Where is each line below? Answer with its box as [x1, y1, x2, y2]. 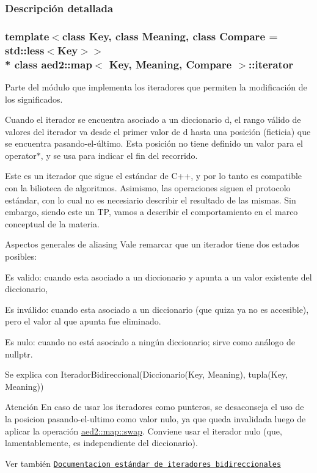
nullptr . [5, 347, 33, 360]
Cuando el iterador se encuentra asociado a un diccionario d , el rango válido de [5, 113, 301, 126]
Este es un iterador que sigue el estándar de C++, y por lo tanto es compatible [5, 169, 302, 182]
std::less [5, 42, 45, 57]
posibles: [5, 250, 37, 263]
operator [5, 148, 37, 161]
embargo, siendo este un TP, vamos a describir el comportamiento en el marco [5, 205, 298, 218]
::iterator [249, 56, 294, 71]
